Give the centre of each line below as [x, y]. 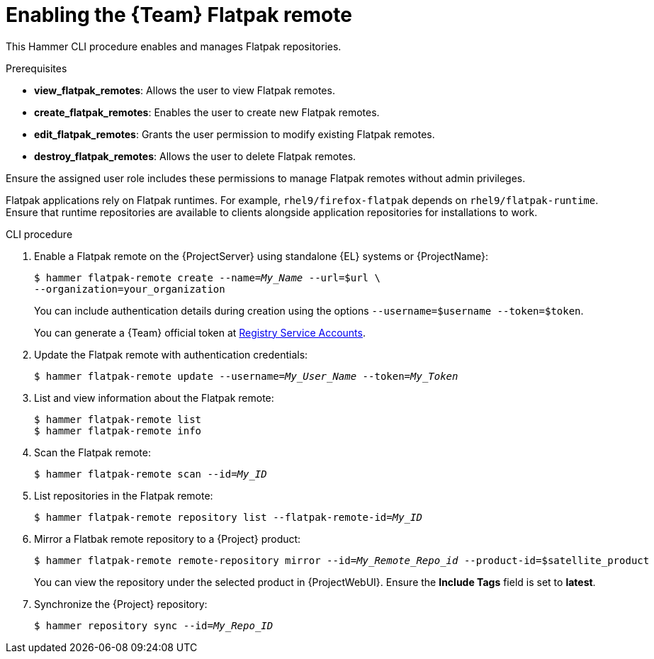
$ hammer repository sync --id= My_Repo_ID [154, 625]
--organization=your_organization [130, 289]
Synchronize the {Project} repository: [121, 604]
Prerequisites [36, 68]
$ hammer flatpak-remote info [118, 430]
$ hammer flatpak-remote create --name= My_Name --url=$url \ [207, 277]
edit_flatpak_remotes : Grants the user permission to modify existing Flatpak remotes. [235, 134]
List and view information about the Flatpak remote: [154, 398]
